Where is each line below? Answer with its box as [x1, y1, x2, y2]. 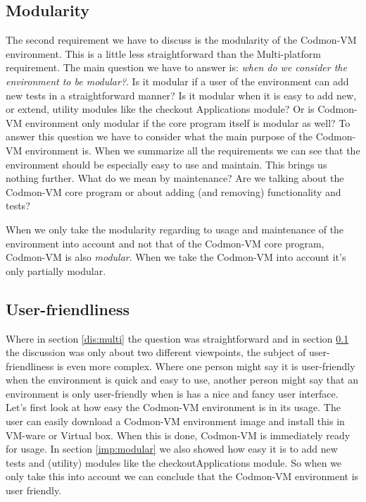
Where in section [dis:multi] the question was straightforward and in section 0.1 [6, 331, 349, 345]
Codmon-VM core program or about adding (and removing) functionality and [6, 184, 341, 199]
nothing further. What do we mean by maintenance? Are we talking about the [6, 171, 344, 185]
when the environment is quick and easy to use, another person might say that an [6, 372, 358, 387]
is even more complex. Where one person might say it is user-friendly [56, 358, 355, 373]
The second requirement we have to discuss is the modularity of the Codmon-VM [6, 32, 357, 47]
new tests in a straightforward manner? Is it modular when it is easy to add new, [6, 87, 357, 102]
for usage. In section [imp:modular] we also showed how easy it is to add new [6, 441, 338, 456]
